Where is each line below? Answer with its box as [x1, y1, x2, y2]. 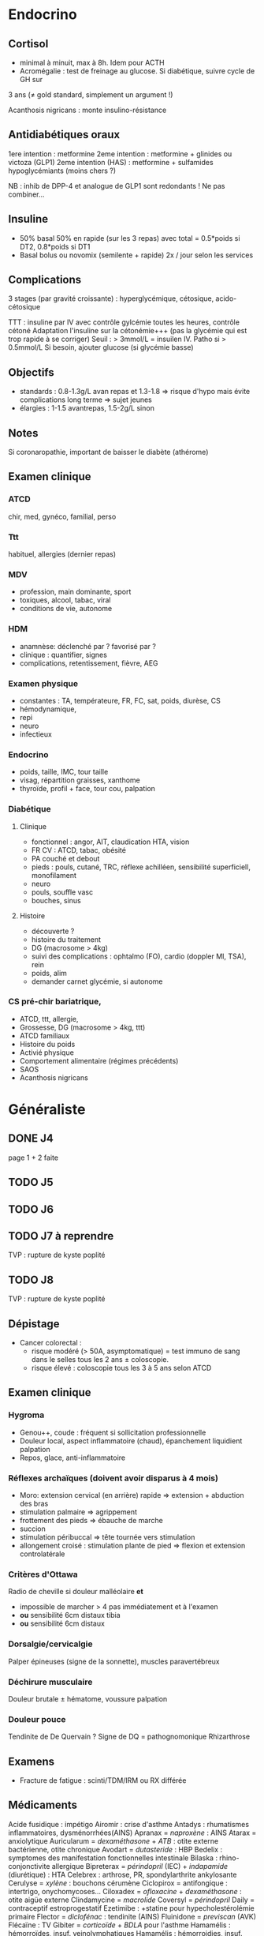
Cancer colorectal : [19, 1338, 82, 1348]
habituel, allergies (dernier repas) [8, 550, 117, 559]
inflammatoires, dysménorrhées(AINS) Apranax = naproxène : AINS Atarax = [8, 1828, 257, 1837]
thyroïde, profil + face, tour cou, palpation [19, 784, 156, 794]
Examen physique [8, 677, 79, 688]
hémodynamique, [19, 704, 77, 714]
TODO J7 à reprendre [8, 1229, 114, 1243]
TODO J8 [8, 1273, 54, 1286]
